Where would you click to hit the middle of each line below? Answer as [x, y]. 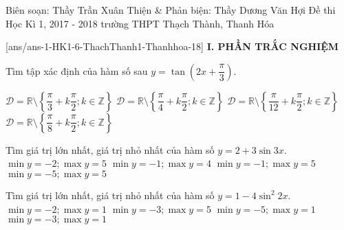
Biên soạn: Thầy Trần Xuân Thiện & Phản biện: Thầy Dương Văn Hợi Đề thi [171, 10]
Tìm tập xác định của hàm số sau [77, 70]
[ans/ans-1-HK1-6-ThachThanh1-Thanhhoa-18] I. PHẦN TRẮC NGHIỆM [172, 46]
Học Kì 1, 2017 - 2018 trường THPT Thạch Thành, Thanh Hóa [140, 23]
